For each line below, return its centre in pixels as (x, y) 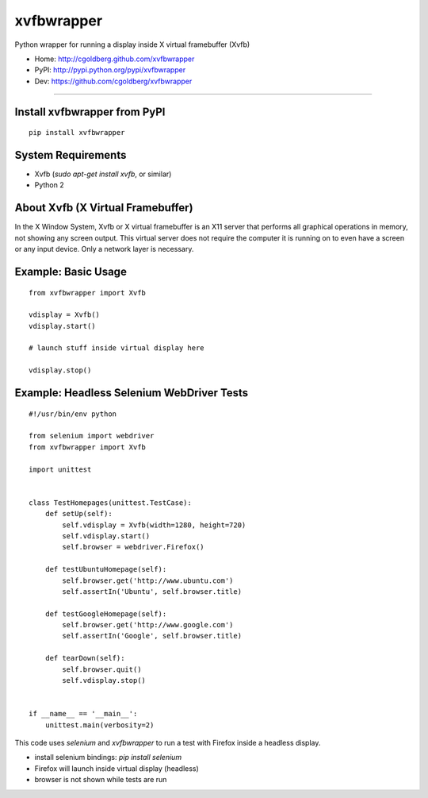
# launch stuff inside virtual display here (117, 348)
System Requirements (71, 155)
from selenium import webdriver (92, 436)
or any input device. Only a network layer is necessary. (104, 249)
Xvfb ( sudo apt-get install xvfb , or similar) (103, 174)
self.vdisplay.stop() (104, 680)
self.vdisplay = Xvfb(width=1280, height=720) (154, 525)
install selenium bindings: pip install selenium (108, 758)
